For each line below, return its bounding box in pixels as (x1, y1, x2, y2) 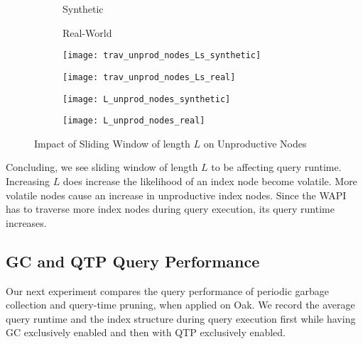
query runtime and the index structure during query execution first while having (6, 311, 356, 326)
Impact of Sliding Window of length (34, 135, 190, 150)
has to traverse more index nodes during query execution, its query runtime (6, 201, 335, 216)
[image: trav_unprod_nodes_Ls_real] (63, 72, 236, 82)
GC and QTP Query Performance (6, 250, 260, 272)
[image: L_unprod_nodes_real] (63, 116, 205, 126)
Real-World (63, 25, 112, 40)
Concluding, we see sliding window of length (6, 160, 198, 174)
